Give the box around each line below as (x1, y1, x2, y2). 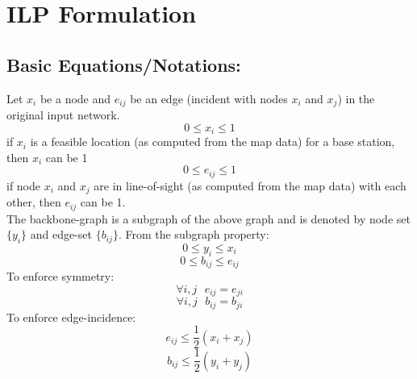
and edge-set (30, 226, 92, 243)
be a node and (40, 90, 111, 106)
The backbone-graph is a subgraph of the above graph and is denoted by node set (6, 210, 411, 227)
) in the (337, 90, 375, 106)
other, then (6, 194, 61, 210)
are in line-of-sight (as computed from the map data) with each (94, 177, 407, 194)
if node (6, 177, 41, 194)
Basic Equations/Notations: (6, 52, 241, 77)
